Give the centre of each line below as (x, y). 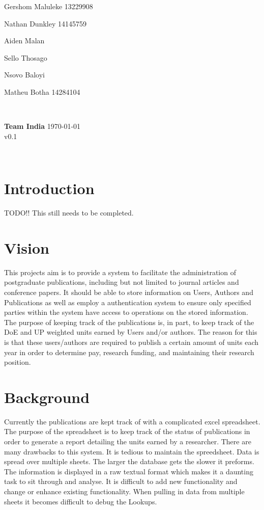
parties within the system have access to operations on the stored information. (126, 312)
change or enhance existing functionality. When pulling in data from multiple (124, 491)
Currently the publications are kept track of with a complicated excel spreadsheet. (132, 421)
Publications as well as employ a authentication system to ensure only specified (128, 302)
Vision (27, 247)
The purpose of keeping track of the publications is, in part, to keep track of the (129, 322)
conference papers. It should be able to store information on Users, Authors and (129, 292)
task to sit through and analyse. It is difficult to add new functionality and (121, 481)
